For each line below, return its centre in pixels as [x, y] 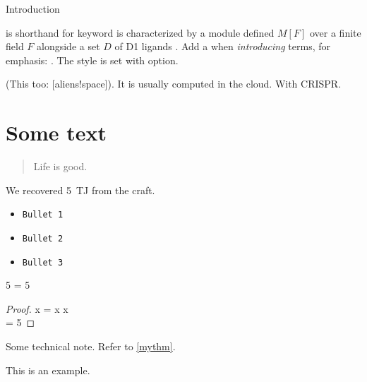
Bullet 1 [43, 215]
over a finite [335, 32]
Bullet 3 [43, 262]
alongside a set [68, 46]
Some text [56, 132]
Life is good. [60, 166]
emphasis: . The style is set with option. [92, 60]
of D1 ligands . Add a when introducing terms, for [222, 46]
